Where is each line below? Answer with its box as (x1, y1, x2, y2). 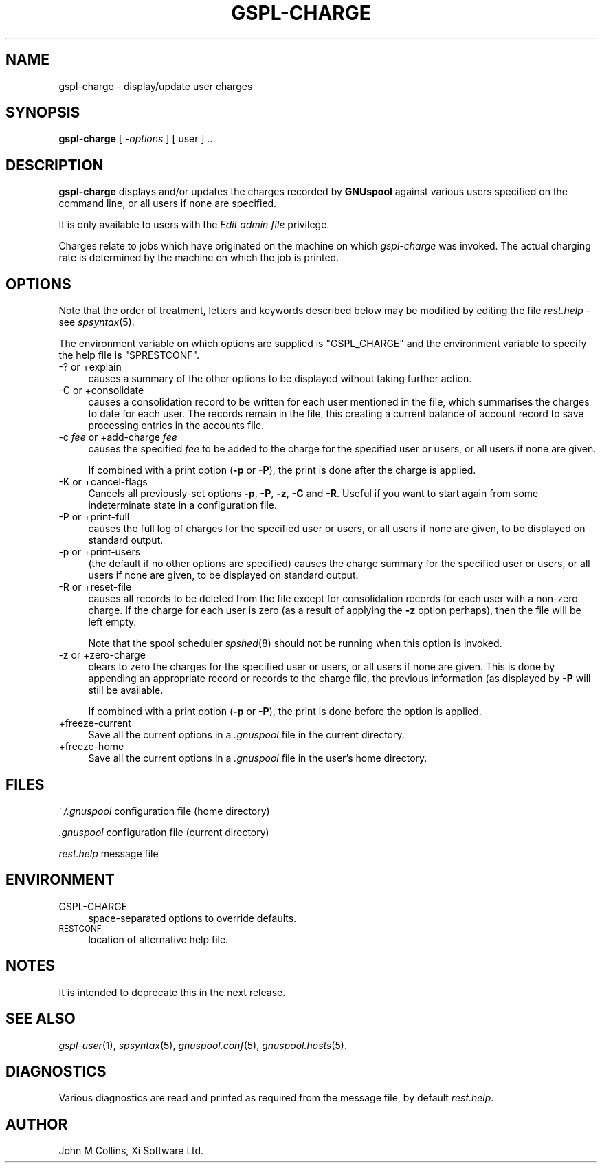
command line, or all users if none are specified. (58, 197, 277, 210)
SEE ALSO (5, 1010, 76, 1028)
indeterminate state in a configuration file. (88, 499, 278, 511)
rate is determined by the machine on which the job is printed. (58, 252, 339, 264)
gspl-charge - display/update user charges (58, 80, 253, 92)
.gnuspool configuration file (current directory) (58, 826, 269, 838)
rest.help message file (58, 847, 159, 859)
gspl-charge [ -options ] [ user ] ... (58, 133, 216, 145)
